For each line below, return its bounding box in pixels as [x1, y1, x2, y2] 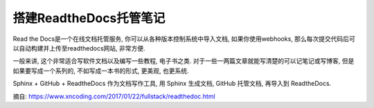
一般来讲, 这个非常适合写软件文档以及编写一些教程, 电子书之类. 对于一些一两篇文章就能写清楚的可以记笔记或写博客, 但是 [12, 57, 355, 65]
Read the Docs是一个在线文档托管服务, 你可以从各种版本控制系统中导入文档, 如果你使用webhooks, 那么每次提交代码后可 [12, 35, 356, 43]
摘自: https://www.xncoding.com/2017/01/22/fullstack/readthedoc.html [12, 92, 215, 100]
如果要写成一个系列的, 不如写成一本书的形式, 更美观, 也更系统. [12, 66, 189, 75]
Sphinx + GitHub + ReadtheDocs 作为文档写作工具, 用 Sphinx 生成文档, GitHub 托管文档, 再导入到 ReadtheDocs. [12, 80, 332, 88]
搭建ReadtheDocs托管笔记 [12, 10, 166, 26]
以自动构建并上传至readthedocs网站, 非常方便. [12, 44, 145, 52]
